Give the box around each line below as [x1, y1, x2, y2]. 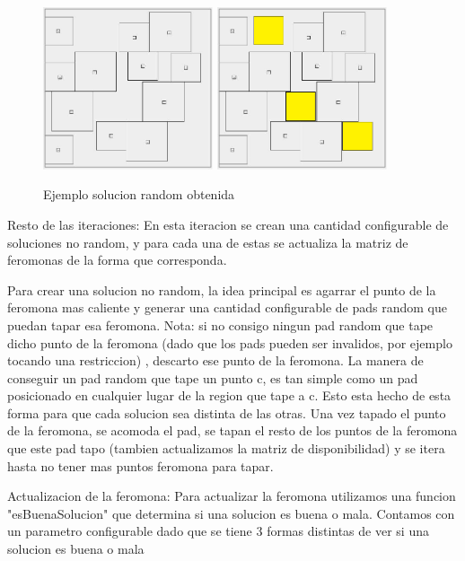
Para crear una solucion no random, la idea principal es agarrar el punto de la [7, 280, 436, 299]
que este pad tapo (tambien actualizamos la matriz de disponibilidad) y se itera [7, 439, 445, 458]
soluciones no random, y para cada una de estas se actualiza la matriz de [7, 232, 408, 251]
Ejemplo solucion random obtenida [43, 185, 235, 204]
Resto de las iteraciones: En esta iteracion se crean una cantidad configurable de [7, 215, 449, 233]
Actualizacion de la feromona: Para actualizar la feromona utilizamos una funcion [7, 486, 456, 505]
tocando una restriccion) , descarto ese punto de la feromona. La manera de [7, 351, 424, 370]
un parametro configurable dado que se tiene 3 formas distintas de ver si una [7, 522, 429, 540]
